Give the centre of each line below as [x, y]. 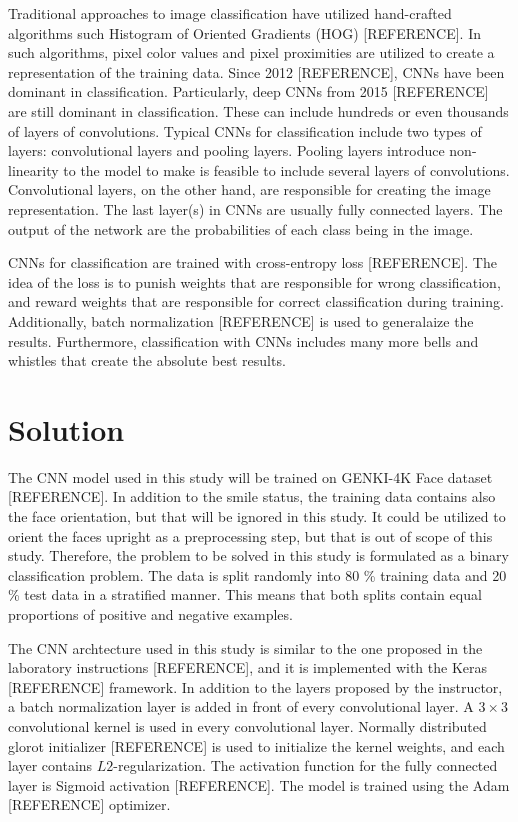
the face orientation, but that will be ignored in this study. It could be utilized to [257, 516]
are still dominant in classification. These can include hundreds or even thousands [258, 110]
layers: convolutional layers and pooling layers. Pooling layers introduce [226, 150]
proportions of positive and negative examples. [150, 613]
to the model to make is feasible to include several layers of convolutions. [286, 169]
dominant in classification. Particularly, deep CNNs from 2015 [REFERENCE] [248, 91]
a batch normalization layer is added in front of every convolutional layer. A [241, 706]
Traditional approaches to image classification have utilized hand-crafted [230, 13]
